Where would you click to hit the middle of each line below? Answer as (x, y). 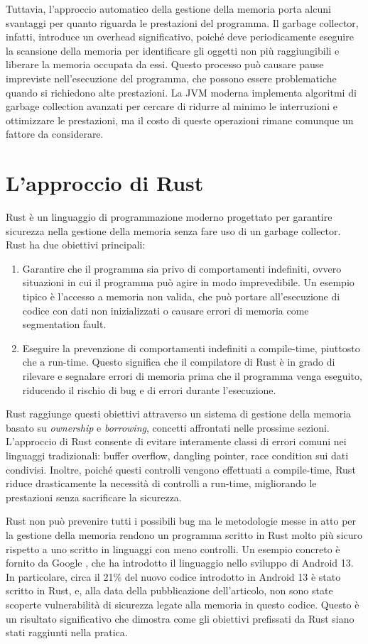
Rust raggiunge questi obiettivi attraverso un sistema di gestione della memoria (179, 414)
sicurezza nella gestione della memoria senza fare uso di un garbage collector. (173, 230)
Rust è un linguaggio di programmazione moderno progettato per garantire (169, 217)
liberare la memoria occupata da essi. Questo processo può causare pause (165, 64)
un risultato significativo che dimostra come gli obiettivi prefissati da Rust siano (180, 618)
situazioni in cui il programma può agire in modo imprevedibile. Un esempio (188, 282)
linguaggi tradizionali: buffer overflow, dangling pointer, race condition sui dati (177, 455)
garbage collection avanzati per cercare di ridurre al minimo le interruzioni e (172, 106)
